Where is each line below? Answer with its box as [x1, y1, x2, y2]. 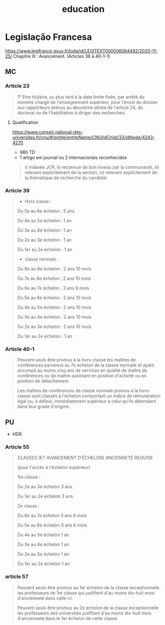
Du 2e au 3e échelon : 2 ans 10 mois [17, 323, 92, 329]
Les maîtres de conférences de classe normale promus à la [17, 388, 138, 394]
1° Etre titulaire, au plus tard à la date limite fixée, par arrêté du [17, 93, 145, 100]
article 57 [5, 573, 29, 580]
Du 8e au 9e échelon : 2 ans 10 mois [17, 266, 92, 271]
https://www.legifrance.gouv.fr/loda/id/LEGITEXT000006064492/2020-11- [5, 48, 158, 54]
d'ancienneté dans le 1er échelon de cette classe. [17, 615, 118, 621]
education [61, 3, 105, 15]
